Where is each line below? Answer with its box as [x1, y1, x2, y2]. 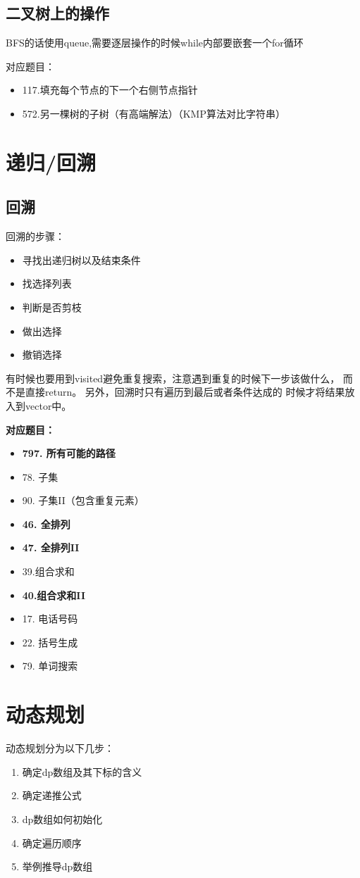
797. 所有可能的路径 [22, 446, 116, 460]
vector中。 [25, 398, 72, 413]
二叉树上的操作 [6, 2, 109, 24]
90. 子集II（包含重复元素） [22, 493, 144, 508]
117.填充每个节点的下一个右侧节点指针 [22, 82, 198, 97]
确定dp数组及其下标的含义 [22, 764, 142, 779]
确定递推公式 [22, 788, 82, 803]
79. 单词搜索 [22, 658, 78, 673]
